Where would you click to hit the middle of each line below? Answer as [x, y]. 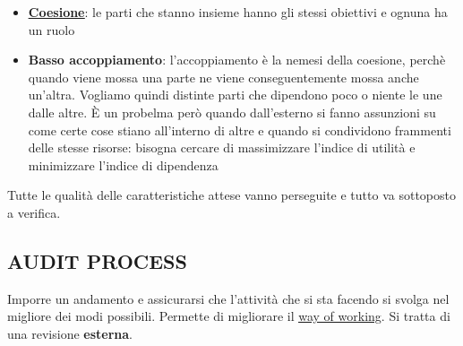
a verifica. [34, 212]
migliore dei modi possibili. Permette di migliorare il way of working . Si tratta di [229, 316]
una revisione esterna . [70, 333]
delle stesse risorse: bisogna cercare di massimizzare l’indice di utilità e [222, 147]
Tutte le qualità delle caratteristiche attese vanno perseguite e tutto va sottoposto [231, 195]
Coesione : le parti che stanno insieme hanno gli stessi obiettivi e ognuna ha [238, 12]
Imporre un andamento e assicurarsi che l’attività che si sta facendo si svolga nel [228, 298]
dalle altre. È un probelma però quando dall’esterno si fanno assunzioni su [232, 112]
